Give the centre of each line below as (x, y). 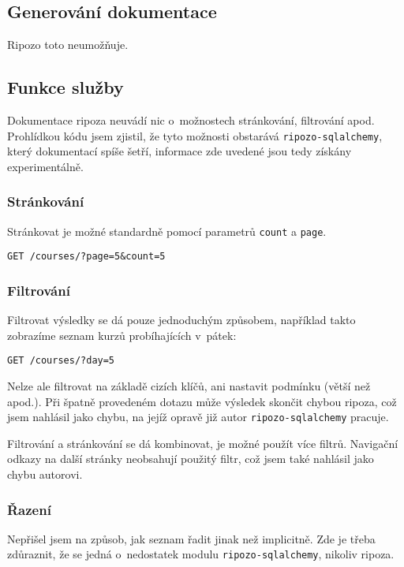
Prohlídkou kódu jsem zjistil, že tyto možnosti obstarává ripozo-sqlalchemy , (195, 135)
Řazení (29, 509)
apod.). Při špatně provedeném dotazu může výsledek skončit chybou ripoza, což (202, 401)
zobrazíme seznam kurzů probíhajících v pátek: (122, 335)
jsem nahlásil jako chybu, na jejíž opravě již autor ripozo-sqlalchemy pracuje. (198, 417)
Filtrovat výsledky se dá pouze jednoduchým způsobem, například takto (181, 320)
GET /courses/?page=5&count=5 (86, 257)
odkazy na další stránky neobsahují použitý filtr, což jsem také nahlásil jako (191, 459)
